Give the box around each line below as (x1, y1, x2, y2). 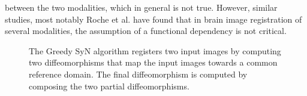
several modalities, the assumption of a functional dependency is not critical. (5, 24, 287, 37)
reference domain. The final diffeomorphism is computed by (29, 67, 248, 80)
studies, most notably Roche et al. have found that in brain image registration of (5, 13, 302, 25)
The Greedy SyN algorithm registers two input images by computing (29, 44, 281, 57)
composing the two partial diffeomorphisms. (29, 79, 189, 92)
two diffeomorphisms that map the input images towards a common (29, 56, 278, 69)
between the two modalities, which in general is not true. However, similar (5, 1, 278, 13)
